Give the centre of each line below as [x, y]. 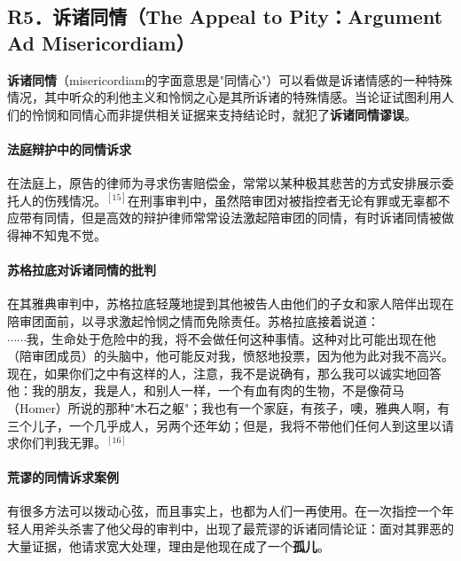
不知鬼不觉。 [69, 234]
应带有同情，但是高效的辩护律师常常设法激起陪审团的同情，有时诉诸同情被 [224, 218]
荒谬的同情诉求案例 [63, 477]
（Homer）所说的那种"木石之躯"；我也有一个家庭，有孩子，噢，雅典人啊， [223, 407]
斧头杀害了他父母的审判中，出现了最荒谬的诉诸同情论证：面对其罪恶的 [249, 529]
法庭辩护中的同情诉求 [69, 148]
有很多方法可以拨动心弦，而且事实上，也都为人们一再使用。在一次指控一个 [224, 511]
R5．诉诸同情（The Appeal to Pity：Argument [225, 16]
